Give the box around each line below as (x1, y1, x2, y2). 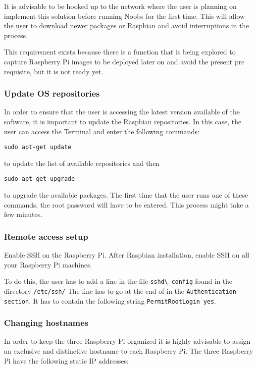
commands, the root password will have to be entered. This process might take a (4, 199, 249, 210)
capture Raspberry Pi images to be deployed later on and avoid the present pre (4, 56, 245, 66)
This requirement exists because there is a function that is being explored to (4, 47, 236, 57)
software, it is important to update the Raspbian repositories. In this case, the (4, 116, 242, 126)
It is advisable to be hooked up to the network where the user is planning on (4, 1, 237, 11)
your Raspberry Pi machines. (4, 259, 92, 269)
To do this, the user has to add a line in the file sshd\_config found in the (4, 276, 233, 286)
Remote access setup (4, 230, 88, 242)
